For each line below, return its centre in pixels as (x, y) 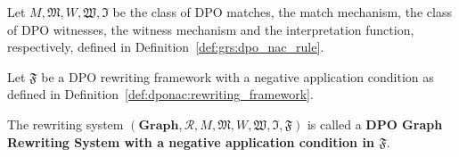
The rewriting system (66, 124)
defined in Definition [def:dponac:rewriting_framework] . (160, 94)
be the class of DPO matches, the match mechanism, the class (282, 12)
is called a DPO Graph (375, 124)
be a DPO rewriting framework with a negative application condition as (238, 76)
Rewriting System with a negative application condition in (191, 141)
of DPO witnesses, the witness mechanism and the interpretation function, (211, 29)
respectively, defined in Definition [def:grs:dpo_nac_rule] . (166, 47)
